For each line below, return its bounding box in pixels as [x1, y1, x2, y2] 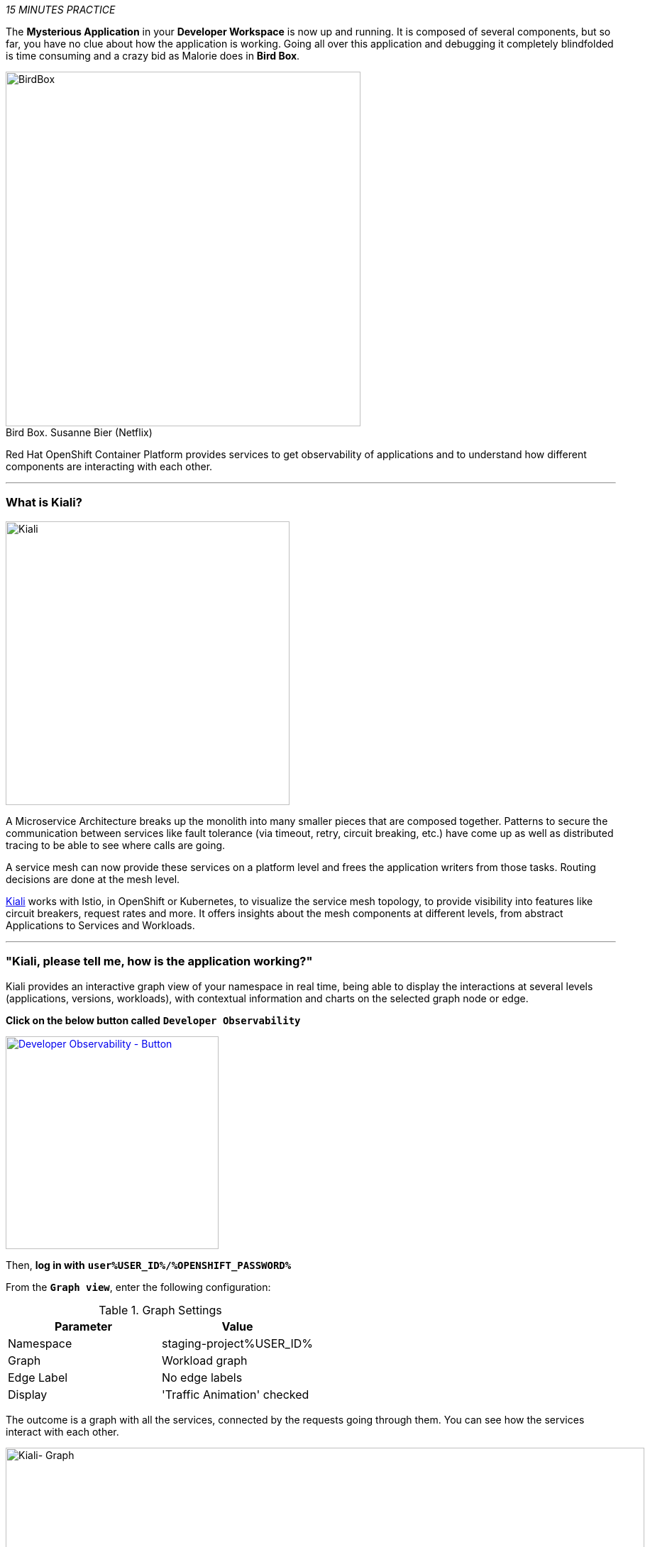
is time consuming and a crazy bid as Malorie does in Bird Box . [6, 50, 300, 62]
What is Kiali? [6, 495, 82, 510]
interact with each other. [6, 1425, 119, 1438]
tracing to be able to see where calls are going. [6, 838, 226, 851]
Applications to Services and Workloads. [6, 919, 195, 931]
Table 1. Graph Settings [99, 1302, 222, 1317]
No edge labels [161, 1370, 243, 1385]
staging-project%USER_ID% [161, 1336, 313, 1351]
